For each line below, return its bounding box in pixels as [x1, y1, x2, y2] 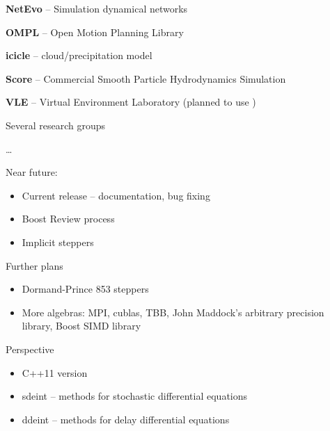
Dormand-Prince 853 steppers [22, 282, 149, 296]
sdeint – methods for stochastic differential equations [22, 389, 248, 403]
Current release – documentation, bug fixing [22, 188, 210, 202]
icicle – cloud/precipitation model [6, 48, 152, 63]
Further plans [6, 258, 63, 273]
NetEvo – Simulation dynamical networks [6, 1, 188, 15]
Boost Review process [22, 211, 115, 226]
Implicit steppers [22, 234, 94, 249]
